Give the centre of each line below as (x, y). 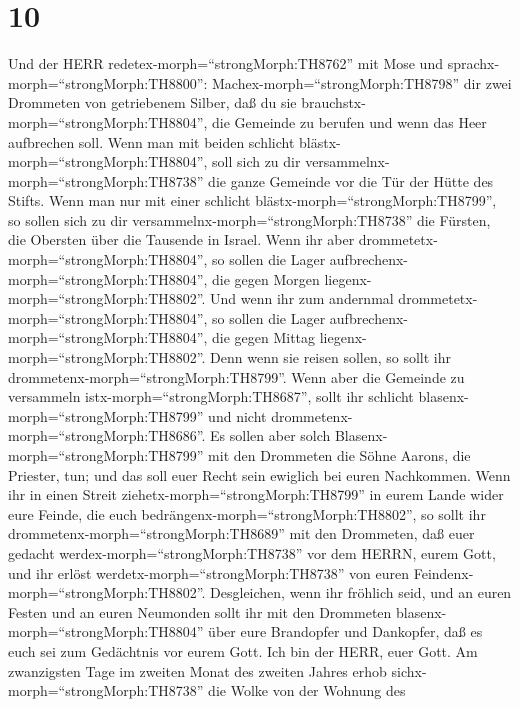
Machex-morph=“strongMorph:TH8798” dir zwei (362, 82)
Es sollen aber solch (270, 435)
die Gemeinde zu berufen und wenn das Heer (349, 121)
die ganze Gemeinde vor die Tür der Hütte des (351, 180)
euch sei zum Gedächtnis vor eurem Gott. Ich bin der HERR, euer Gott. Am (243, 650)
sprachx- (473, 63)
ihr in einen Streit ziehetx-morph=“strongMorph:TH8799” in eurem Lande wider (256, 494)
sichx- (409, 670)
